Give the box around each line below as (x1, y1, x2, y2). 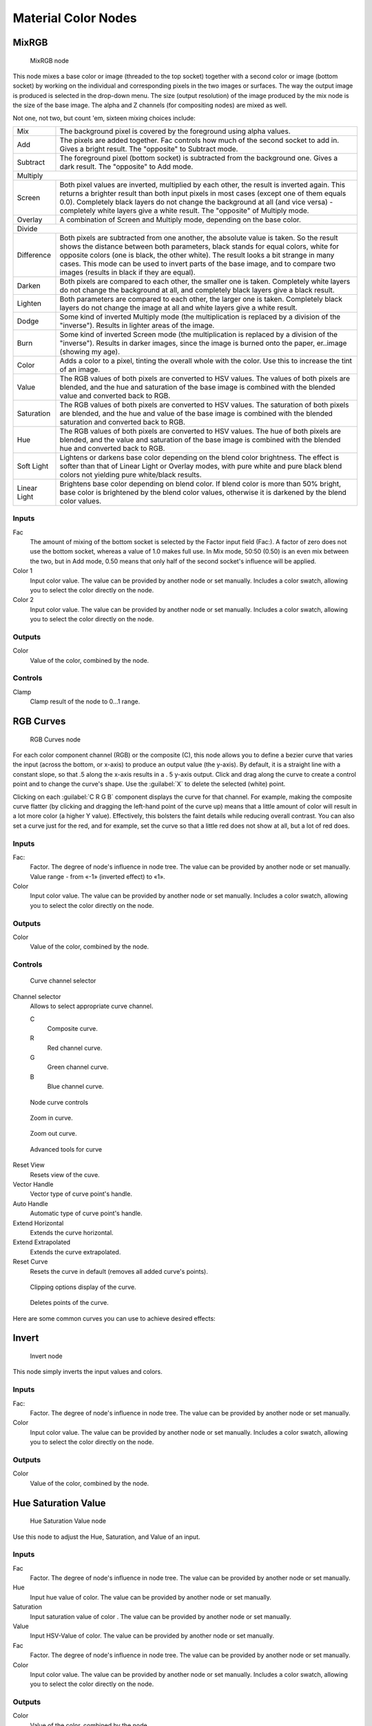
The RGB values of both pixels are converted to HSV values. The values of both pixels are (59, 374, 351, 383)
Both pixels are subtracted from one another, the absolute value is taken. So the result (59, 233, 338, 242)
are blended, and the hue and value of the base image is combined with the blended (59, 408, 333, 418)
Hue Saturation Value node (30, 1517, 107, 1525)
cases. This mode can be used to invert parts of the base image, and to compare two (59, 259, 336, 269)
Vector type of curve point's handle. (30, 1190, 132, 1198)
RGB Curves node (30, 735, 81, 744)
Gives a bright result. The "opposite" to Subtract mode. (59, 144, 238, 153)
